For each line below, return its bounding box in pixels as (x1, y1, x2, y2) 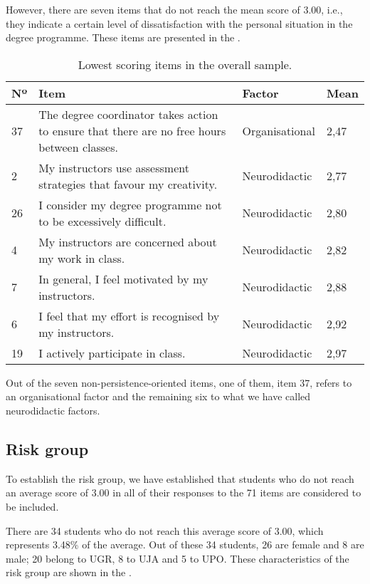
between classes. (38, 138, 118, 155)
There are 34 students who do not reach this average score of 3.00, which (6, 523, 324, 538)
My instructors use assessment (38, 159, 189, 176)
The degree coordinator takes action (38, 105, 218, 122)
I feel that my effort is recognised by (38, 307, 220, 324)
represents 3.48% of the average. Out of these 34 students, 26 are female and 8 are (6, 537, 364, 552)
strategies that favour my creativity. (38, 175, 218, 192)
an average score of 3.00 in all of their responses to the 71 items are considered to (6, 485, 361, 500)
